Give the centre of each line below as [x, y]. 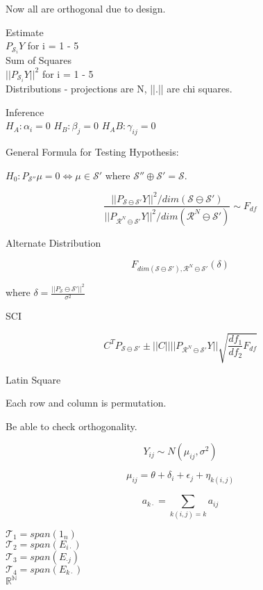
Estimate [25, 32]
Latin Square [33, 379]
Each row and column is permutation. [86, 403]
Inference [25, 112]
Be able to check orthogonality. [71, 426]
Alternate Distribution [53, 242]
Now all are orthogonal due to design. [86, 8]
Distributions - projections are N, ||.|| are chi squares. [119, 88]
